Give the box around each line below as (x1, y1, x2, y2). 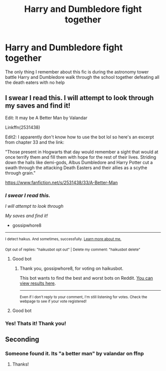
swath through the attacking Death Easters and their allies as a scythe (5, 165, 147, 171)
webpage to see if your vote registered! (19, 299, 87, 304)
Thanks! (12, 361, 29, 368)
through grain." (5, 170, 36, 176)
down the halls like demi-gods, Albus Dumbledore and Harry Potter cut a (5, 159, 153, 165)
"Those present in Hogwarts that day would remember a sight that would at (5, 149, 159, 155)
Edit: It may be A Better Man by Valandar (5, 115, 87, 121)
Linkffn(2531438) (5, 124, 41, 130)
